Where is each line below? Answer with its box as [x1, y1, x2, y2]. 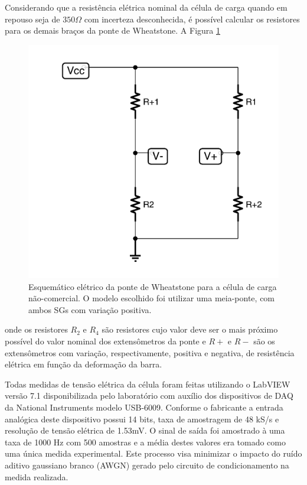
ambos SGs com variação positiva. [28, 303, 152, 315]
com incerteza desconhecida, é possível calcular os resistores [84, 12, 300, 25]
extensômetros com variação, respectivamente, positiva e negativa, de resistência [5, 346, 295, 359]
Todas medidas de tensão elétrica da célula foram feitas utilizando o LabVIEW [5, 377, 290, 390]
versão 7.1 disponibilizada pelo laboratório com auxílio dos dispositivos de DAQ [5, 389, 293, 402]
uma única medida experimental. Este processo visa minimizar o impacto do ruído [5, 447, 302, 460]
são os [253, 335, 275, 347]
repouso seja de [5, 12, 60, 25]
